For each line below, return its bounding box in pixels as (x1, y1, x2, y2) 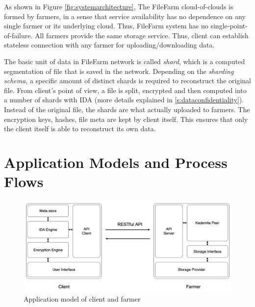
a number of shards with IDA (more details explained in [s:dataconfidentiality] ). (4, 94, 244, 105)
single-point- (210, 21, 248, 31)
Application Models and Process (4, 152, 228, 172)
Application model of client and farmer (24, 293, 141, 304)
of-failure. (4, 30, 33, 40)
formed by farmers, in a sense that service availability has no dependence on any (4, 11, 246, 21)
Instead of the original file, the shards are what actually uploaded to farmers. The (4, 104, 250, 114)
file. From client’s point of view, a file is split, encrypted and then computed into (4, 85, 247, 95)
